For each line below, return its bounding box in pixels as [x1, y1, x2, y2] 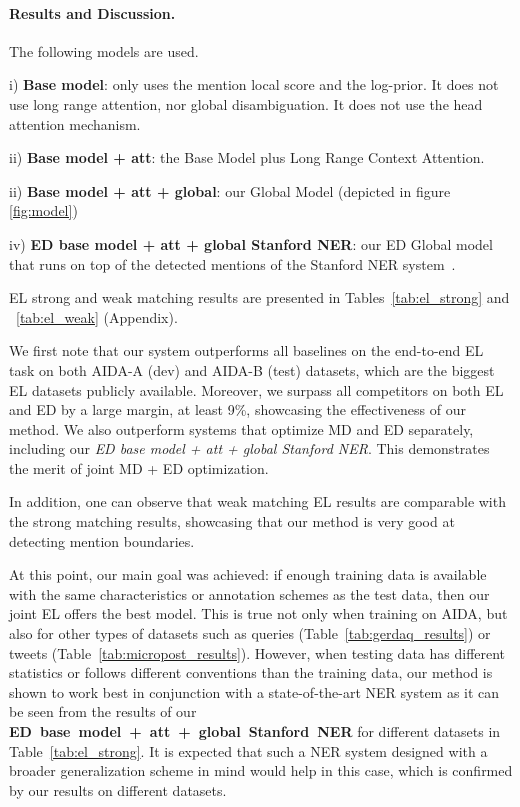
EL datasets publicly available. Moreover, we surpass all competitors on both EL [9, 379, 504, 400]
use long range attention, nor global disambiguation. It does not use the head [9, 93, 483, 114]
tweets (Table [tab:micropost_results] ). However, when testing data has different [9, 642, 506, 663]
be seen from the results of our [9, 701, 197, 722]
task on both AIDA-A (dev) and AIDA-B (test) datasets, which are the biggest [9, 359, 495, 380]
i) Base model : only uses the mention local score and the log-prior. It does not [9, 74, 499, 95]
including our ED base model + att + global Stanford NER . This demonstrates [9, 438, 490, 459]
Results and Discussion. [9, 2, 176, 23]
